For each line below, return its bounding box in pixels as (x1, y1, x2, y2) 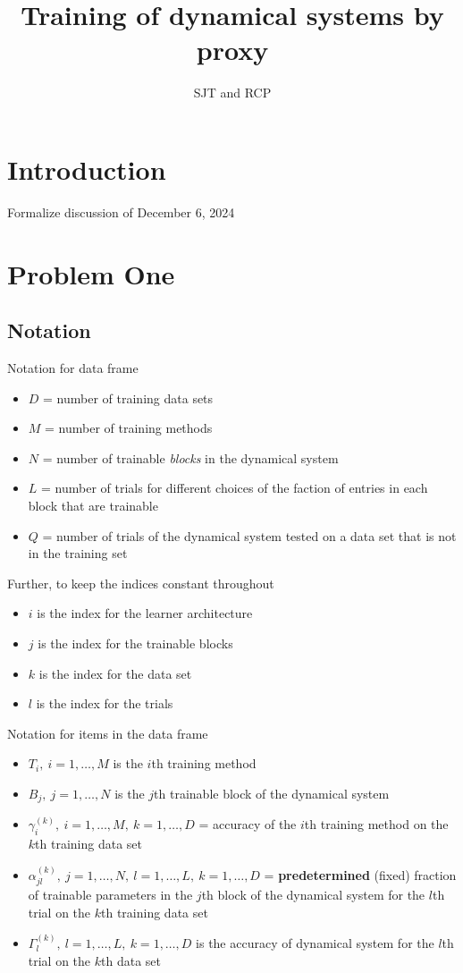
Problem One (7, 255, 175, 292)
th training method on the (304, 815, 449, 833)
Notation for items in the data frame (7, 723, 208, 742)
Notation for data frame (7, 359, 139, 377)
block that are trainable (28, 495, 158, 514)
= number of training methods (45, 419, 213, 437)
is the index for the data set (38, 664, 192, 682)
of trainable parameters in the (28, 885, 193, 903)
